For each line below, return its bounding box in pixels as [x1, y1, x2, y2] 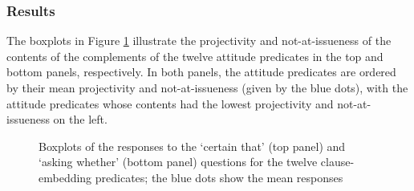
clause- [320, 153, 355, 170]
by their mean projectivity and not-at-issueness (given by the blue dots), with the [6, 79, 408, 95]
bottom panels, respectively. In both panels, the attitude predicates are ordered [6, 63, 396, 80]
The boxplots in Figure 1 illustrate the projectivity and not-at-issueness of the [6, 32, 392, 49]
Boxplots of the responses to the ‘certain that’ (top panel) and [39, 137, 346, 154]
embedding [39, 169, 92, 185]
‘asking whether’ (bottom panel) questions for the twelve [39, 153, 318, 170]
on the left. [53, 111, 108, 128]
